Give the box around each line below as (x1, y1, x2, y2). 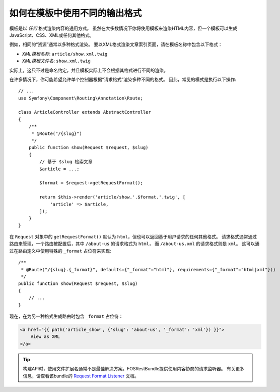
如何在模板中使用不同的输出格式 (9, 8, 142, 19)
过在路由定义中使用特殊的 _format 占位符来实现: (9, 248, 111, 254)
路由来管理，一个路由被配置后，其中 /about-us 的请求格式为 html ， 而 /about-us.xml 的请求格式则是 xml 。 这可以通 (9, 240, 259, 247)
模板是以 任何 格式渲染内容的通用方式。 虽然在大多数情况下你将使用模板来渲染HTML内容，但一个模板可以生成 (9, 25, 238, 31)
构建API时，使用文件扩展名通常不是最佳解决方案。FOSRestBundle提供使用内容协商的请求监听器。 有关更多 (23, 366, 245, 372)
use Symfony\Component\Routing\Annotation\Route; (18, 95, 144, 101)
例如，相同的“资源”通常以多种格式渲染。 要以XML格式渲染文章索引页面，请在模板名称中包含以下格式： (9, 41, 223, 47)
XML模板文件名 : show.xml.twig (22, 58, 91, 64)
